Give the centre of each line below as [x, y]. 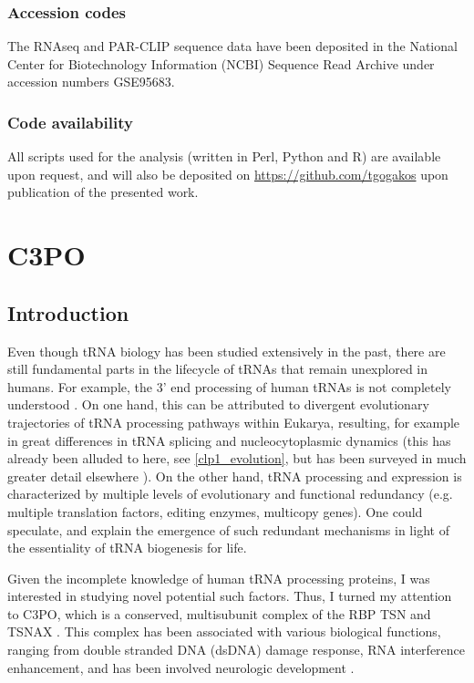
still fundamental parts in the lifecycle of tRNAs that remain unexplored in [218, 369]
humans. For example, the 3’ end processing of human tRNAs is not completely [229, 386]
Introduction [68, 312]
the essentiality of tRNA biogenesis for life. [127, 548]
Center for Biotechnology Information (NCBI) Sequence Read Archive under [221, 63]
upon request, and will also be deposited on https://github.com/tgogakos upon [228, 174]
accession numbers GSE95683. [91, 82]
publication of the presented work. [103, 192]
